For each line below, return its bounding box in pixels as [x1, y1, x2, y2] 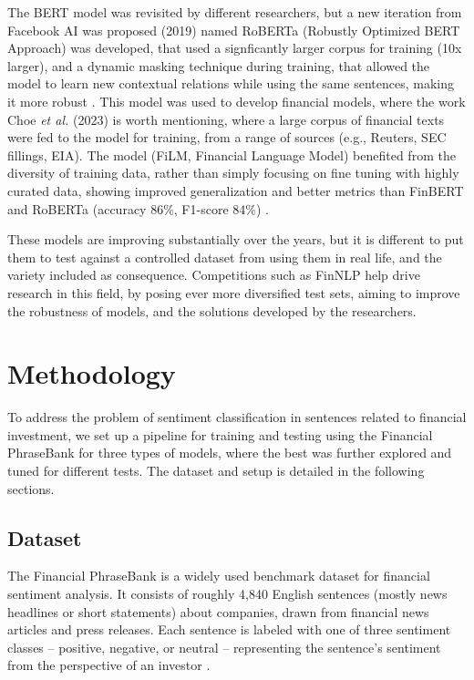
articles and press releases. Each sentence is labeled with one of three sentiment [7, 620, 451, 639]
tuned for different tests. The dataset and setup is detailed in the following [7, 461, 425, 479]
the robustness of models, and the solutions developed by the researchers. [7, 301, 417, 320]
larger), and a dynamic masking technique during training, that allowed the [7, 56, 430, 75]
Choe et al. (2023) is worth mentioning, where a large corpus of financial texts [7, 109, 445, 129]
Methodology [7, 355, 176, 392]
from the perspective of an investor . [7, 655, 211, 675]
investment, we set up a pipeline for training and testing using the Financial [7, 425, 433, 444]
